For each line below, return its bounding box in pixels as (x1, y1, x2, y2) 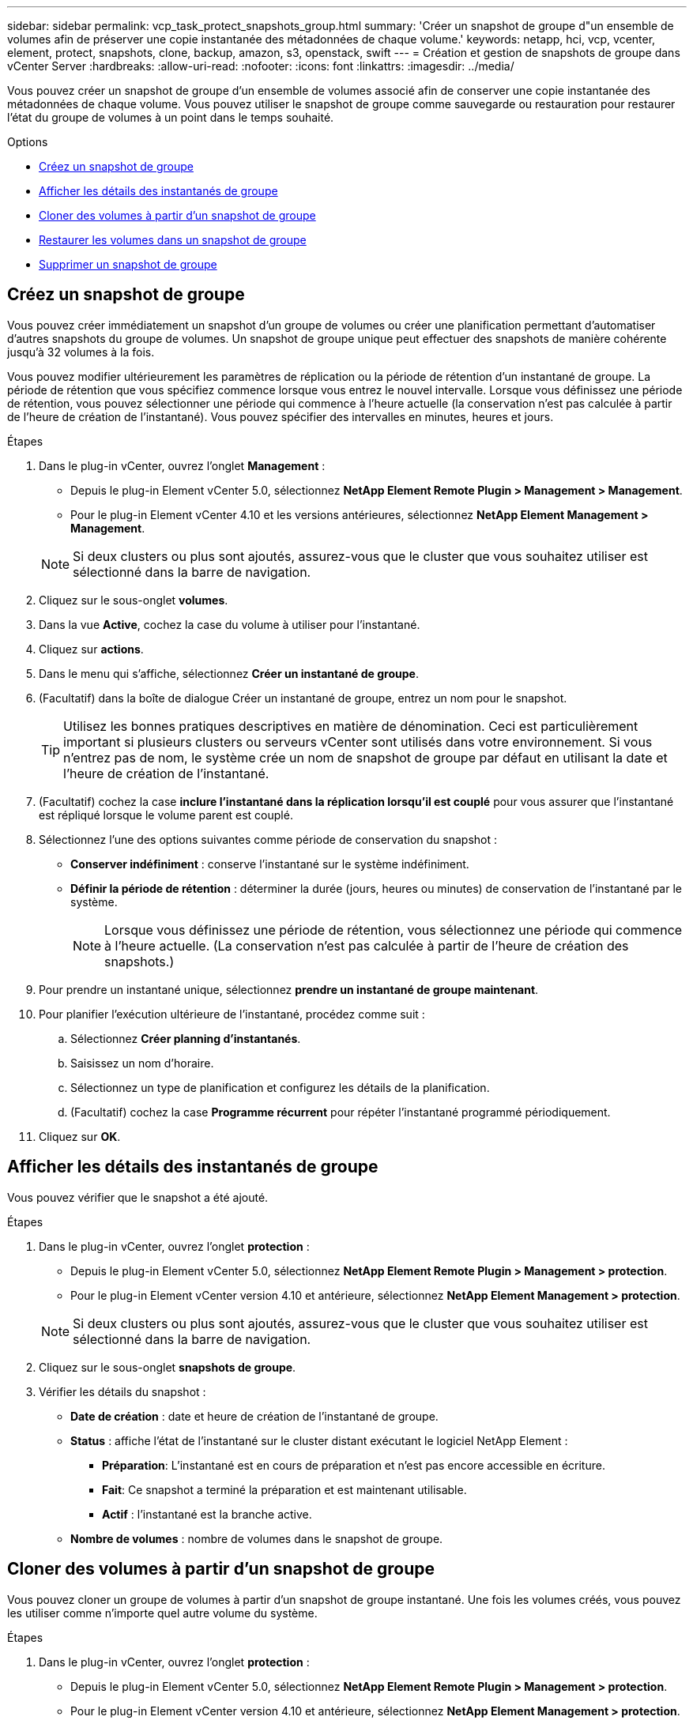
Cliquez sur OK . (39, 1129, 121, 1143)
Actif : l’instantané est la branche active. (102, 1507, 312, 1521)
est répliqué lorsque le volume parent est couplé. (39, 807, 293, 822)
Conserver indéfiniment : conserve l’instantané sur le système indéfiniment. (70, 856, 469, 871)
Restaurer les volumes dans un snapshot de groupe (39, 233, 307, 247)
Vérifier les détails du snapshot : (39, 1384, 206, 1398)
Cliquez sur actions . (39, 642, 144, 656)
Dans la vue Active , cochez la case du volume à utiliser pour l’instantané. (39, 617, 420, 631)
